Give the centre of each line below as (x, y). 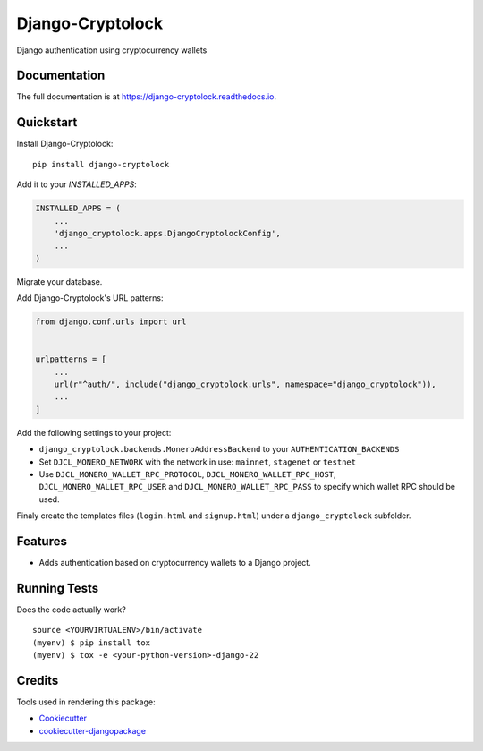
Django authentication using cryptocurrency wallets (112, 50)
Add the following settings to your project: (94, 432)
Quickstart (47, 122)
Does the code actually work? (72, 610)
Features (42, 541)
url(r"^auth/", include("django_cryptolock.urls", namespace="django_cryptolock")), (246, 384)
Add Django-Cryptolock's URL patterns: (90, 298)
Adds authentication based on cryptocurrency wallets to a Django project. (175, 563)
